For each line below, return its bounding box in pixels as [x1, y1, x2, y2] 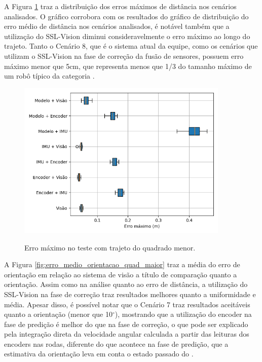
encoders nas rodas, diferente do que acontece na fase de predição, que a [4, 338, 229, 349]
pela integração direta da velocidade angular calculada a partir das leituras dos [4, 329, 249, 339]
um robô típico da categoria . [4, 70, 95, 81]
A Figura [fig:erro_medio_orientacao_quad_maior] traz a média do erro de [4, 259, 240, 270]
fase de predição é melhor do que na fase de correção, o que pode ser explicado [4, 318, 248, 329]
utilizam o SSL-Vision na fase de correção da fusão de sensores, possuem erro [4, 50, 244, 61]
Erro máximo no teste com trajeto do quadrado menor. [24, 242, 196, 252]
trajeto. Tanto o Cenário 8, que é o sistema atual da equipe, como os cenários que [4, 41, 258, 51]
